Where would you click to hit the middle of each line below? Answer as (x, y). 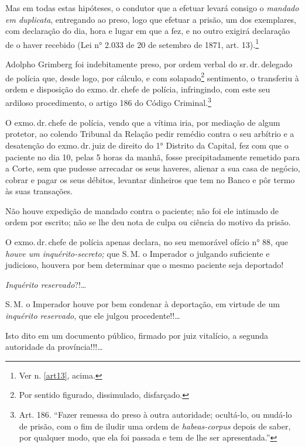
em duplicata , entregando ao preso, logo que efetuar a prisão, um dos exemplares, (151, 19)
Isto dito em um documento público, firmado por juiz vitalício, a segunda (137, 335)
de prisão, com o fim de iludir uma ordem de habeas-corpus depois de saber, (155, 426)
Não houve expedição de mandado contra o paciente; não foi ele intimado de (142, 210)
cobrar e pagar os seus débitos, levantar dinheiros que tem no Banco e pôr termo (150, 179)
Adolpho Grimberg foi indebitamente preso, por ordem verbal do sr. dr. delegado (149, 64)
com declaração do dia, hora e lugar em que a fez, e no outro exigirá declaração (148, 31)
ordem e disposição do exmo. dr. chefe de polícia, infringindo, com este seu (138, 89)
